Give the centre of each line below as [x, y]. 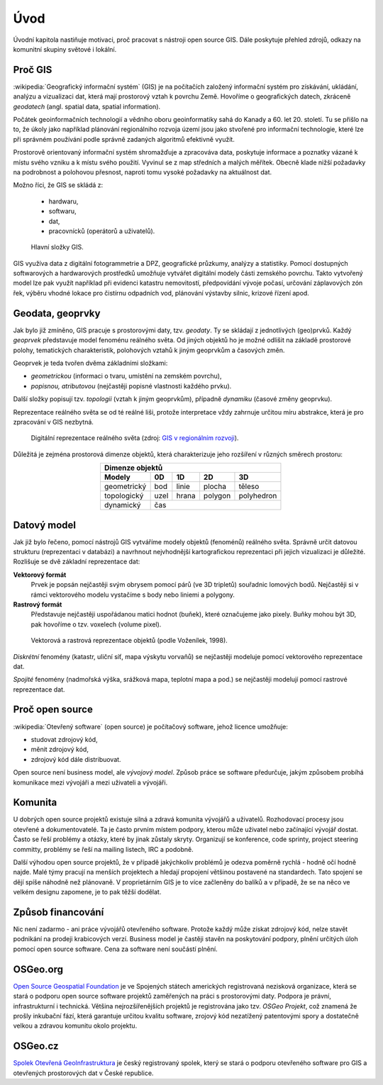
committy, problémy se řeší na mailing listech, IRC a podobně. [104, 849]
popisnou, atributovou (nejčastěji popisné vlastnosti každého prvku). [131, 386]
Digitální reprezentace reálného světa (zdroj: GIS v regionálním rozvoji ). [135, 438]
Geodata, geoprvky [57, 313]
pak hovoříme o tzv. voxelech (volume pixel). [96, 624]
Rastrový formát [38, 604]
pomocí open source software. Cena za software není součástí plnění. [115, 949]
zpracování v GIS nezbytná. [53, 422]
